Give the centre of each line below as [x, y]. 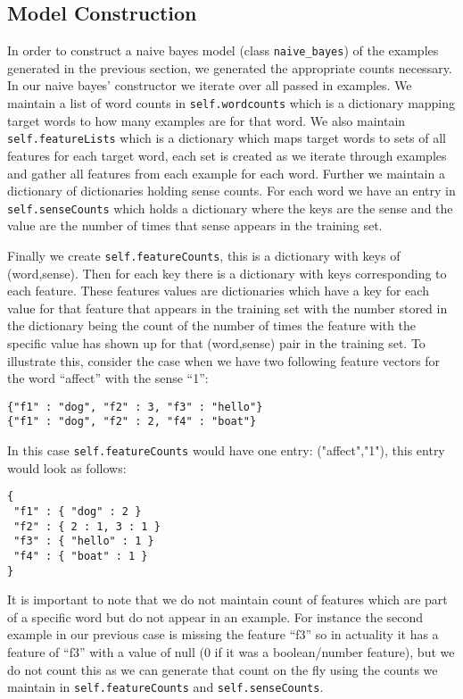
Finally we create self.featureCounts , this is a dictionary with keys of [204, 255]
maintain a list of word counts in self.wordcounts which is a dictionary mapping [231, 103]
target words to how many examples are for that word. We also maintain [207, 120]
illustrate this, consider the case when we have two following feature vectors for [224, 360]
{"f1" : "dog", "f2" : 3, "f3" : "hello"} [135, 407]
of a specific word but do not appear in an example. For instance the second [215, 616]
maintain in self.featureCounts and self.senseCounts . [165, 687]
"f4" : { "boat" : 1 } [81, 556]
